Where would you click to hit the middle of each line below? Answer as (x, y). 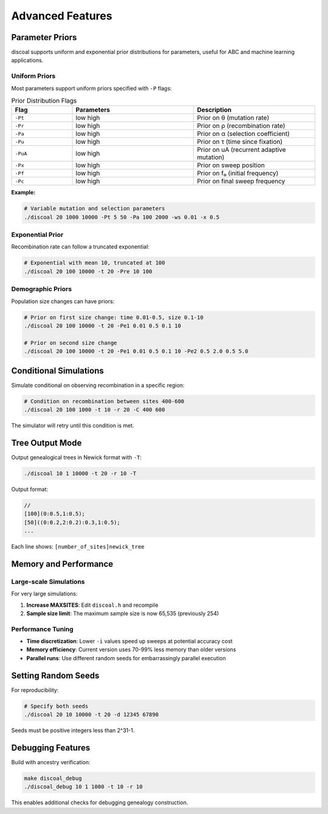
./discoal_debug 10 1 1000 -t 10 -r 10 (83, 787)
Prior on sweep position (231, 165)
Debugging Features (51, 747)
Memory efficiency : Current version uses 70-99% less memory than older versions (131, 649)
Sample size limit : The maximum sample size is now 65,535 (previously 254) (123, 613)
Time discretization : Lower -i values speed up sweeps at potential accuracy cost (130, 641)
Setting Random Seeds (55, 675)
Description (214, 110)
